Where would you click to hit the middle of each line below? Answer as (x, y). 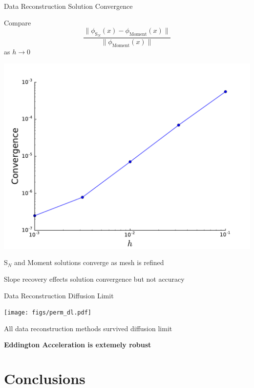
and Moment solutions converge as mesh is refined (89, 262)
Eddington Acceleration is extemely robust (78, 345)
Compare (18, 22)
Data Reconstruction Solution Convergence (68, 6)
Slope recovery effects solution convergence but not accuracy (94, 279)
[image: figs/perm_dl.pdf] (48, 313)
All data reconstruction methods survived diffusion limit (88, 328)
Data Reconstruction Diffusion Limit (59, 295)
